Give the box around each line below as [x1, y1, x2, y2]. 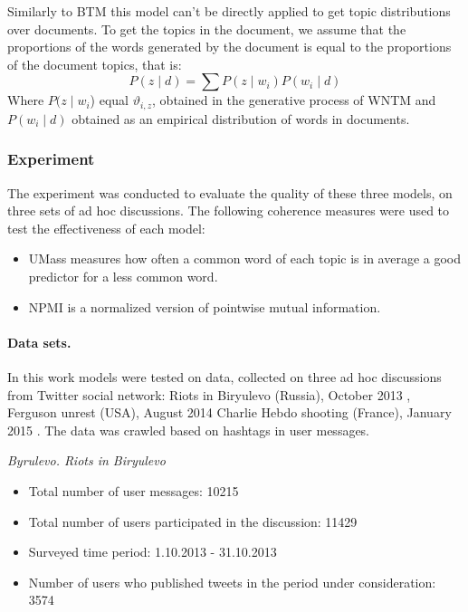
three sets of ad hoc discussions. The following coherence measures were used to [7, 201, 450, 220]
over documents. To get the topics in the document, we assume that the [7, 19, 406, 38]
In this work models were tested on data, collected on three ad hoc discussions [7, 368, 442, 386]
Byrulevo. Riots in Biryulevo [7, 451, 166, 470]
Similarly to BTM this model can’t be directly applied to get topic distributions [7, 2, 451, 20]
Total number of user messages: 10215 [28, 481, 239, 500]
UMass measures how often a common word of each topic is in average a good [28, 249, 462, 268]
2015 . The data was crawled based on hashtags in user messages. [7, 420, 370, 439]
